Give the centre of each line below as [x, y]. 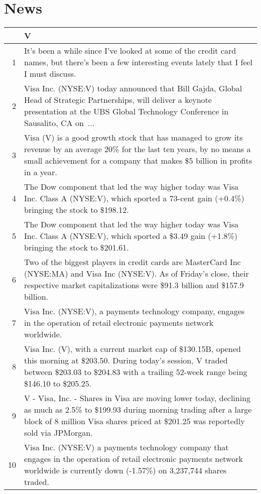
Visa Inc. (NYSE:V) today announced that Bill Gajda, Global [133, 88]
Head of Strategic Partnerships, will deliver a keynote [118, 100]
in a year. [41, 172]
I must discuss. [50, 74]
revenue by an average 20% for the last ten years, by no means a [138, 149]
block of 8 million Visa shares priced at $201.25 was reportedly [135, 421]
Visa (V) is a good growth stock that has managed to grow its [134, 138]
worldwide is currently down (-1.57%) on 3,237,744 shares [125, 470]
